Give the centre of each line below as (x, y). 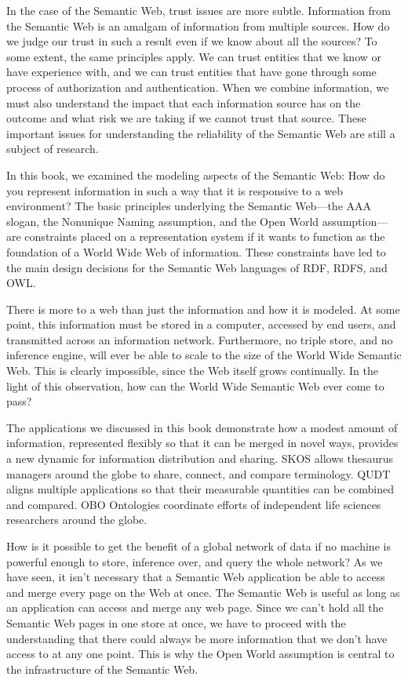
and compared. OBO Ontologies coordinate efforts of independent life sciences (194, 504)
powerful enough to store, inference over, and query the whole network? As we (195, 561)
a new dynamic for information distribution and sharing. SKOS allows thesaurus (200, 458)
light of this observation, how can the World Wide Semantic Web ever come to (195, 385)
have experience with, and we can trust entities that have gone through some (191, 72)
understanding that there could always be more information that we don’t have (197, 638)
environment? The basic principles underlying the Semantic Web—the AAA (189, 206)
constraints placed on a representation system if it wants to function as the (205, 236)
